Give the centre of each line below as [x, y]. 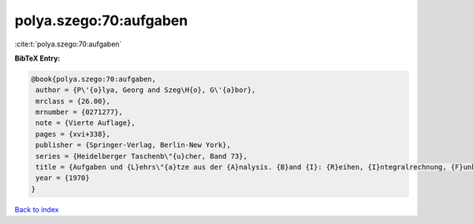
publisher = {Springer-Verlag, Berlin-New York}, [134, 145]
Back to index [37, 209]
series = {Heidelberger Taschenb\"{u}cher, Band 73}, [142, 156]
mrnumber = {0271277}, [80, 112]
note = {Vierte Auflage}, [86, 123]
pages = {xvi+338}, [73, 134]
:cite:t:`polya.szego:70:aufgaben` [68, 44]
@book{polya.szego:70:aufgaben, [94, 79]
